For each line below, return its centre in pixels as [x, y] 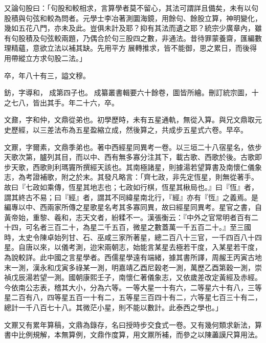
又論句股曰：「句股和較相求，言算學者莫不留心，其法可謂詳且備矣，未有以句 [131, 8]
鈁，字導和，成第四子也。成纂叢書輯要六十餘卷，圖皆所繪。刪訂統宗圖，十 [131, 92]
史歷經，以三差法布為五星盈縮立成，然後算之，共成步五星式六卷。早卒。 [126, 129]
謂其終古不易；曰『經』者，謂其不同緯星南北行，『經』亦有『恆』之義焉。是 [131, 197]
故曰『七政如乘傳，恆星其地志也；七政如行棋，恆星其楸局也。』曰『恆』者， [131, 187]
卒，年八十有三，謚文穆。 [47, 75]
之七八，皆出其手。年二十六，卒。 [61, 102]
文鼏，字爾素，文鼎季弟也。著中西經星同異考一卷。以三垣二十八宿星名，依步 [133, 147]
